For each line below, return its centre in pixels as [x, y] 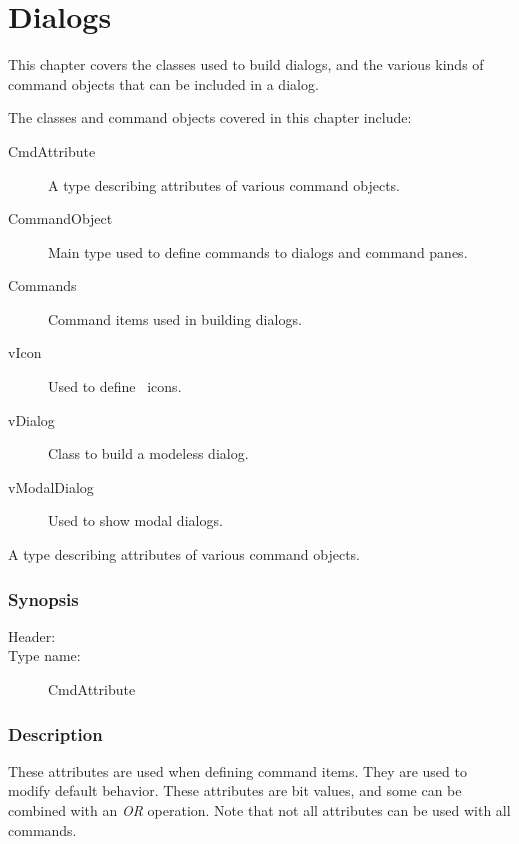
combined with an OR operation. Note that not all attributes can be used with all [259, 810]
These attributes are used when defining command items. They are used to [237, 770]
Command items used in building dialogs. [175, 318]
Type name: [44, 655]
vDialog [31, 419]
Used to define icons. [115, 386]
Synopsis [43, 598]
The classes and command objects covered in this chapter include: [210, 117]
